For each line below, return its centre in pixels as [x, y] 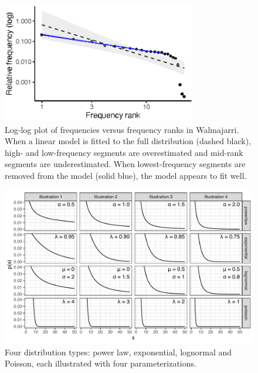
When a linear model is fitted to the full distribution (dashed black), [128, 141]
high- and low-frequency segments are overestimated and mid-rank [124, 152]
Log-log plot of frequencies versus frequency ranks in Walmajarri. [122, 129]
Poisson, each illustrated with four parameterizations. [101, 363]
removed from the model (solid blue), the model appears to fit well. [126, 175]
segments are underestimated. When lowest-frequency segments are [125, 164]
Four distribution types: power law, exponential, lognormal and [118, 352]
